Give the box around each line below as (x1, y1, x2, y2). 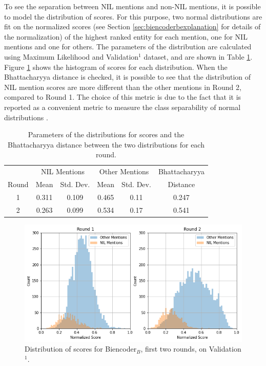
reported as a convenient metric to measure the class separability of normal (4, 101, 241, 112)
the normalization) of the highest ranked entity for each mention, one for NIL (4, 31, 248, 42)
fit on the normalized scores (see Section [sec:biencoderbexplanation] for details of (4, 21, 261, 32)
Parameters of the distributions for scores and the (28, 129, 185, 140)
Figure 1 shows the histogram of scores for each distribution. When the (4, 61, 228, 72)
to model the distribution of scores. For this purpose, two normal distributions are (4, 11, 262, 22)
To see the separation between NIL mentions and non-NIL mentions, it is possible (4, 1, 261, 11)
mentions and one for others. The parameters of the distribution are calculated (4, 41, 252, 52)
